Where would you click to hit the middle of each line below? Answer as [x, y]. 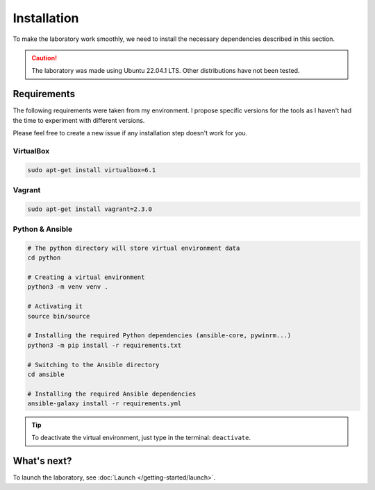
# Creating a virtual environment [86, 277]
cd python [44, 258]
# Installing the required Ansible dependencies [112, 394]
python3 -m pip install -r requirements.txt [105, 345]
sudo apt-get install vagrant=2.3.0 [90, 209]
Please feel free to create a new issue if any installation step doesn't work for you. [130, 133]
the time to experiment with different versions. [79, 120]
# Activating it [55, 306]
